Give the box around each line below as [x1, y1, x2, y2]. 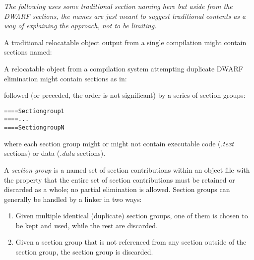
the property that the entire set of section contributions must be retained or [4, 174, 235, 185]
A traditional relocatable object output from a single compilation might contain [4, 37, 247, 47]
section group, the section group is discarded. [15, 247, 153, 257]
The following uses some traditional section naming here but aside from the [4, 1, 233, 11]
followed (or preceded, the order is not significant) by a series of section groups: [4, 90, 246, 100]
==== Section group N [4, 124, 64, 131]
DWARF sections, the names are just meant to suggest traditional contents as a [4, 10, 246, 21]
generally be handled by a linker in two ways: [4, 194, 142, 204]
